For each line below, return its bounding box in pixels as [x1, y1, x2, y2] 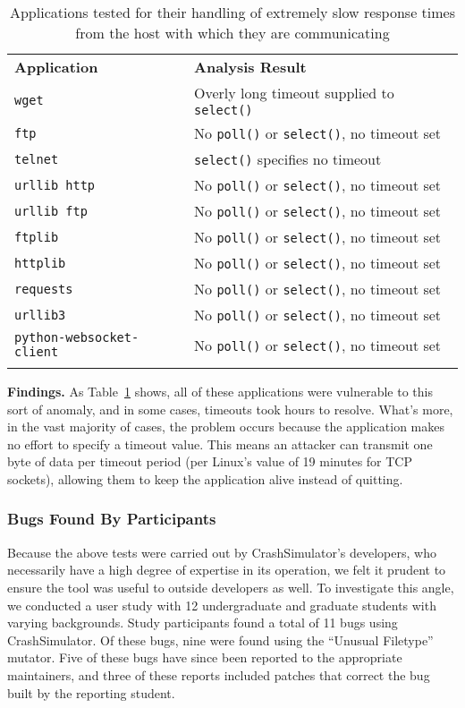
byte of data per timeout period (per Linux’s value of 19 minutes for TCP [7, 452, 412, 471]
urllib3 [14, 307, 66, 322]
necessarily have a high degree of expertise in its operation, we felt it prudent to [7, 560, 446, 579]
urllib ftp [14, 203, 88, 218]
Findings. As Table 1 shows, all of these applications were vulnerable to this [7, 382, 433, 400]
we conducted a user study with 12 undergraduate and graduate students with [7, 595, 436, 614]
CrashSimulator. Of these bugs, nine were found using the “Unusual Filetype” [7, 630, 434, 649]
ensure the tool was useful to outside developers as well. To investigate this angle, [7, 577, 454, 596]
